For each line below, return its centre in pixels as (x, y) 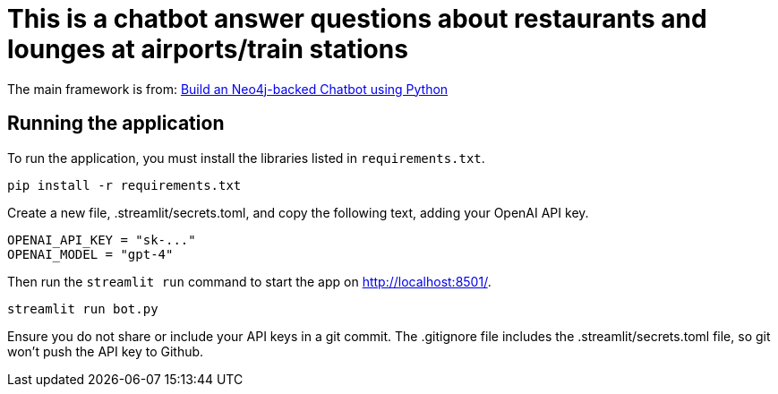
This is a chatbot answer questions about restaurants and (357, 19)
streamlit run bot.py (83, 308)
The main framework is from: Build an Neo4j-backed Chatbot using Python (228, 89)
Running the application (116, 124)
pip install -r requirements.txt (124, 185)
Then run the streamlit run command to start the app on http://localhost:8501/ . (249, 281)
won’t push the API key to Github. (106, 351)
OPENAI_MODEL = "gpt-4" (90, 254)
